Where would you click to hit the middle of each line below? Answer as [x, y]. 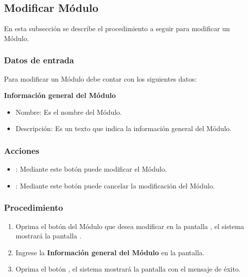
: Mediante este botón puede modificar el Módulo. [91, 169]
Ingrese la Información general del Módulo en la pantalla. [110, 252]
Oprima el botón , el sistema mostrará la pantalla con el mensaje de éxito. [128, 269]
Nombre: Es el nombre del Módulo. [69, 112]
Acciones [22, 150]
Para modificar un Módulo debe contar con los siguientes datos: [100, 78]
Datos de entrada [39, 60]
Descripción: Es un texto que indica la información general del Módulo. [124, 128]
